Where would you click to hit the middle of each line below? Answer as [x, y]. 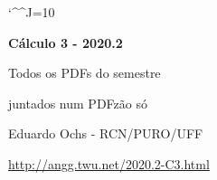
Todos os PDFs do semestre [85, 73]
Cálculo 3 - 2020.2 [66, 42]
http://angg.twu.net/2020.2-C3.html [109, 163]
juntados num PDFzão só [78, 103]
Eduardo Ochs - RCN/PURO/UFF [106, 133]
